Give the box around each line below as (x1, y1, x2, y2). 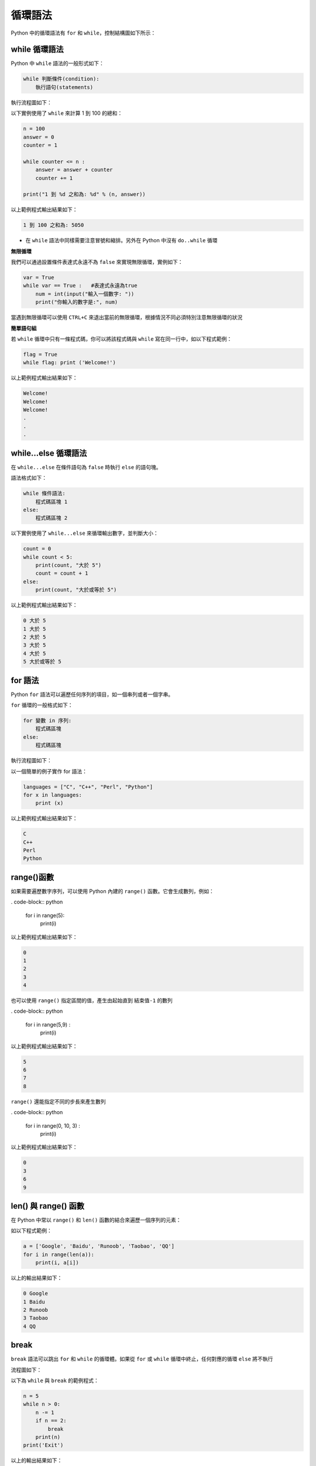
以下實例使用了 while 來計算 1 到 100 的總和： (11, 110, 123, 117)
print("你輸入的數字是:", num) (35, 299, 118, 306)
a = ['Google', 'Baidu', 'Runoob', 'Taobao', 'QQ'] (23, 1243, 175, 1250)
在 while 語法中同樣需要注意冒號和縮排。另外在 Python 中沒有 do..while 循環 (25, 237, 218, 244)
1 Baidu (23, 1298, 45, 1305)
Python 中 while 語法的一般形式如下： (11, 60, 105, 67)
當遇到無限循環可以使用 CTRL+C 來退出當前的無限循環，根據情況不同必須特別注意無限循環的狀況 (11, 314, 243, 321)
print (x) (35, 800, 64, 806)
